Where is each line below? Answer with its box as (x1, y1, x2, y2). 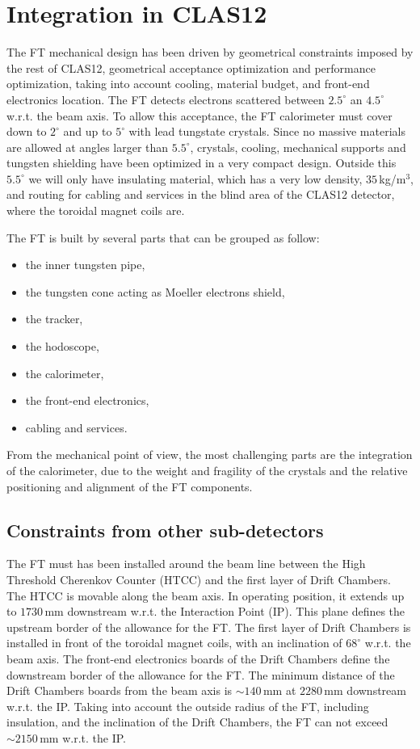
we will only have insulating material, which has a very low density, (28, 170, 363, 187)
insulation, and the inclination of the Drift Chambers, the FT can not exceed (6, 713, 388, 730)
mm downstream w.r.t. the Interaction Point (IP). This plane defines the (44, 603, 405, 620)
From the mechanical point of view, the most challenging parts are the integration (6, 446, 413, 463)
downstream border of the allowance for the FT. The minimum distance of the (6, 666, 395, 683)
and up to (63, 123, 112, 140)
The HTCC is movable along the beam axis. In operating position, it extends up (6, 587, 405, 604)
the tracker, (25, 310, 83, 327)
